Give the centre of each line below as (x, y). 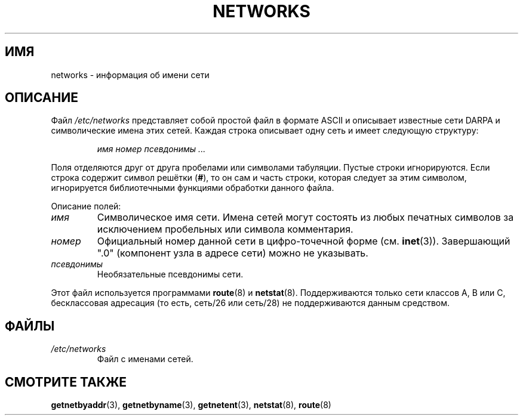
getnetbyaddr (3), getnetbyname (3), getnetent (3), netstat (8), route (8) (191, 405)
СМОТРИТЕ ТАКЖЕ (66, 382)
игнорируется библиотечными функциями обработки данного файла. (193, 188)
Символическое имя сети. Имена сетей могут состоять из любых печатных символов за (305, 217)
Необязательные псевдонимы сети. (170, 274)
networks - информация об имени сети (130, 75)
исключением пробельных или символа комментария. (225, 229)
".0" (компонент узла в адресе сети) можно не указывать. (233, 253)
